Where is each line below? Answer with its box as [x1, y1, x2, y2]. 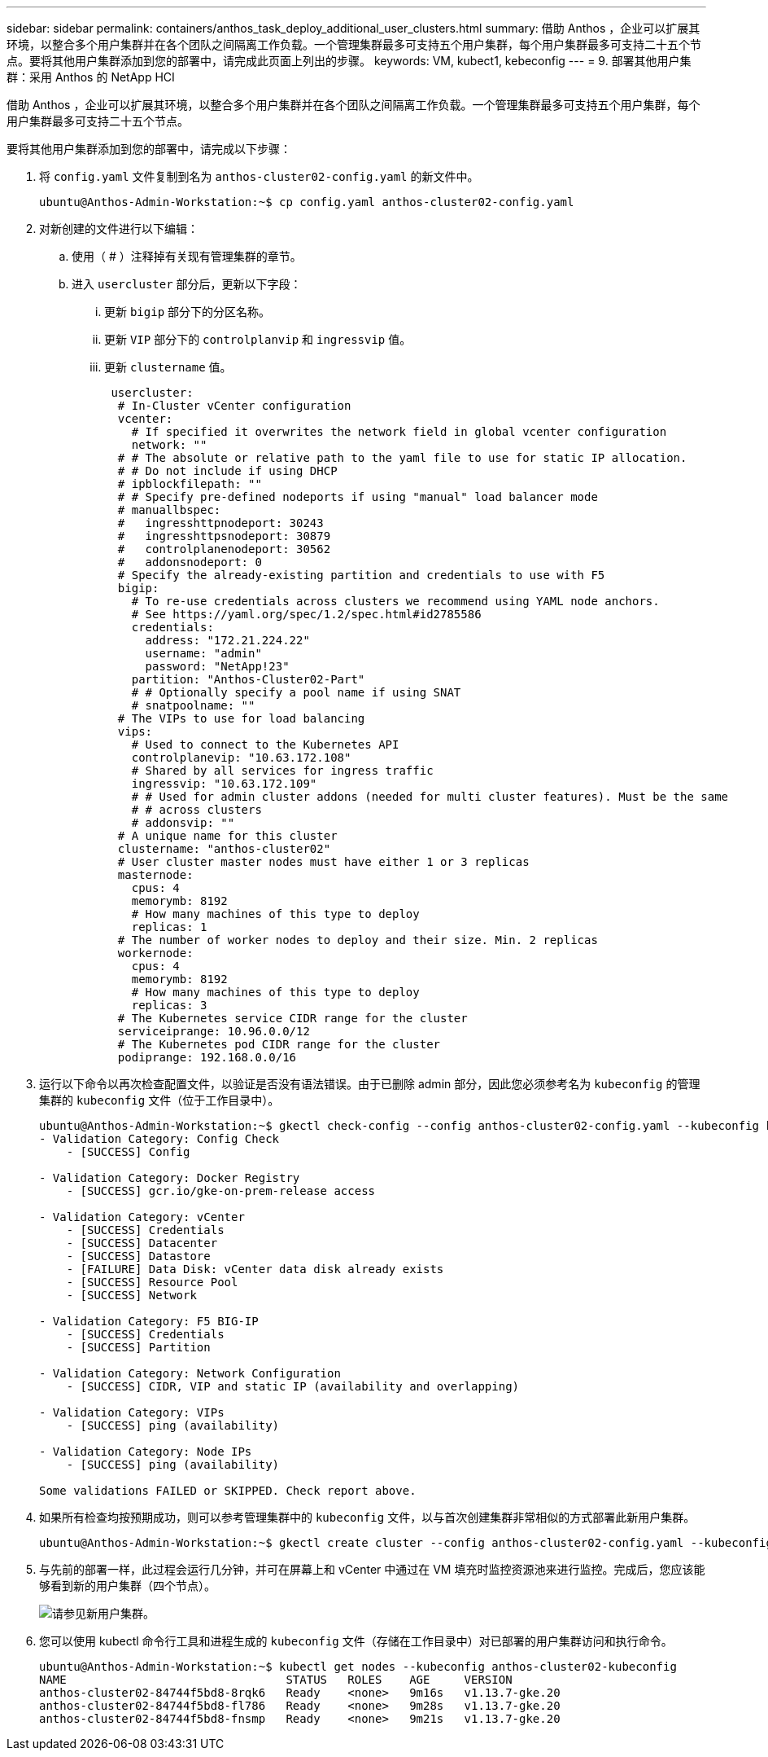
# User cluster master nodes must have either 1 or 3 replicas [117, 855, 530, 868]
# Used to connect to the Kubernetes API [131, 738, 399, 751]
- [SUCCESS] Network [66, 1289, 197, 1302]
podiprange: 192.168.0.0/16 [117, 1051, 297, 1064]
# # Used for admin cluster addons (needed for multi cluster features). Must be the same [131, 790, 729, 803]
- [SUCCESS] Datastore [66, 1250, 211, 1263]
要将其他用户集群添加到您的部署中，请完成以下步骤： [7, 142, 291, 156]
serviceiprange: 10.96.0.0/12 [117, 1025, 310, 1038]
